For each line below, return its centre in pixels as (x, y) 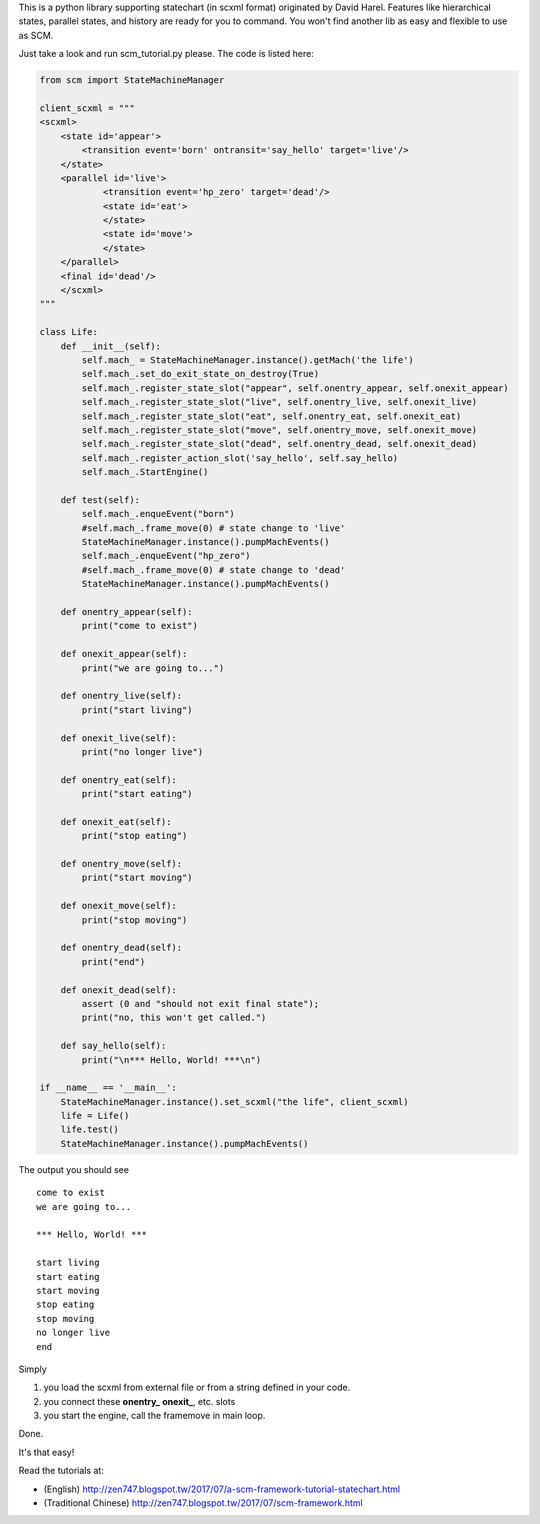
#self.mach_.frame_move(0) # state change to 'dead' (213, 569)
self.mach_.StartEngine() (145, 472)
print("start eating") (137, 794)
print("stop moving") (134, 919)
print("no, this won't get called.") (174, 1018)
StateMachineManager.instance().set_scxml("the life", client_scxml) (234, 1101)
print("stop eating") (134, 836)
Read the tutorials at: (61, 1471)
